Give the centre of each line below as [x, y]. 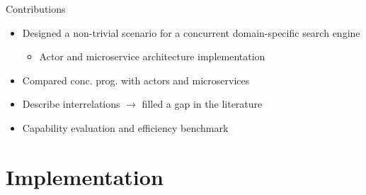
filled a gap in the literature [202, 104]
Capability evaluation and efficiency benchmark [125, 127]
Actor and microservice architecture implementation [152, 56]
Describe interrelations [71, 104]
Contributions [36, 9]
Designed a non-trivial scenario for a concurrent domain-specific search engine [191, 32]
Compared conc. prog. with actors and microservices [136, 80]
